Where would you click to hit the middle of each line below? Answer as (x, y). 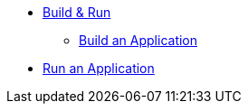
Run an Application (99, 68)
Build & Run (77, 12)
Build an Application (138, 40)
